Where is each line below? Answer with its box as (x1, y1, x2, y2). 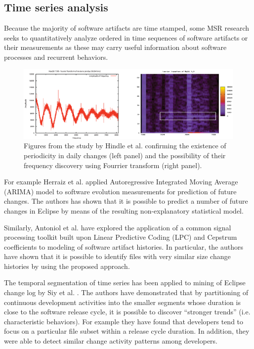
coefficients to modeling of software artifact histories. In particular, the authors (4, 241, 244, 252)
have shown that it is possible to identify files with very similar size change (4, 251, 231, 262)
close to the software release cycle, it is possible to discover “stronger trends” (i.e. (4, 306, 251, 317)
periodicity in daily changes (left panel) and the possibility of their (24, 150, 226, 160)
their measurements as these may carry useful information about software (4, 42, 227, 52)
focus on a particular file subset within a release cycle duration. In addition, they (4, 326, 250, 336)
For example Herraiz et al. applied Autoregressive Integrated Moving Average (4, 176, 238, 187)
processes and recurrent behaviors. (4, 51, 108, 62)
